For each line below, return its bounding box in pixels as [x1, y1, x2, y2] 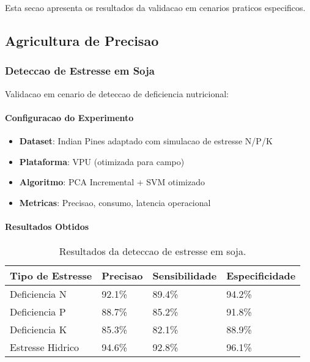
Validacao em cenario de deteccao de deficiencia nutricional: [5, 87, 229, 100]
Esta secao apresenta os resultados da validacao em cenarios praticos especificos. [5, 1, 306, 13]
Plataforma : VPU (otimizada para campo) [19, 155, 185, 168]
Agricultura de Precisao [5, 31, 159, 50]
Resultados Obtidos [5, 220, 89, 232]
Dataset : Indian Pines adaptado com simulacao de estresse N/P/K [19, 134, 273, 147]
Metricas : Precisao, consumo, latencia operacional [19, 196, 211, 209]
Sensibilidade [152, 268, 217, 283]
